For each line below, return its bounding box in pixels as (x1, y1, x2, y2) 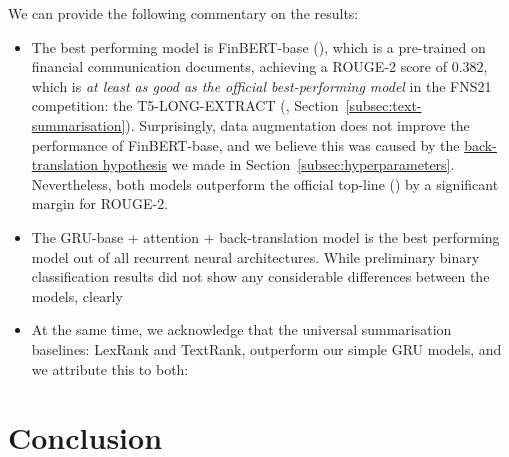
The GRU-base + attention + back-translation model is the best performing (31, 226, 500, 247)
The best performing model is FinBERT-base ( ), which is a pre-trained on (31, 36, 486, 57)
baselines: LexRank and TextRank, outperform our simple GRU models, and (31, 338, 502, 359)
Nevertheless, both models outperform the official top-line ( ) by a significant (31, 173, 499, 194)
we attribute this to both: (31, 358, 189, 379)
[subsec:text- (345, 95, 422, 116)
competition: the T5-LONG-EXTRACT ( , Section (31, 95, 339, 116)
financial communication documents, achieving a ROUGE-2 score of (31, 56, 448, 77)
